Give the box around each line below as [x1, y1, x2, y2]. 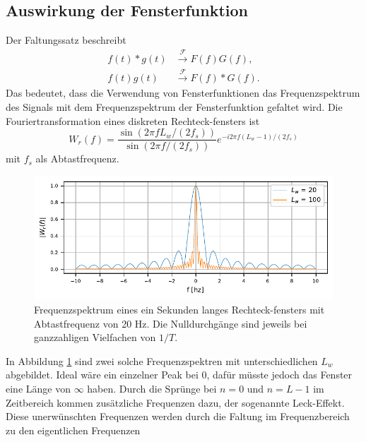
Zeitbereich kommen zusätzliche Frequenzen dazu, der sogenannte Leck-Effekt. [6, 395, 345, 410]
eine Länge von [6, 381, 71, 396]
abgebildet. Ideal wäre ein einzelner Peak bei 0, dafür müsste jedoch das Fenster [6, 367, 353, 382]
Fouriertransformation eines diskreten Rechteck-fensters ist [6, 113, 260, 128]
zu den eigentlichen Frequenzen [6, 422, 141, 437]
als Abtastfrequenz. [35, 151, 119, 166]
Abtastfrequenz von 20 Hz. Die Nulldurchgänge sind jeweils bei [34, 316, 307, 330]
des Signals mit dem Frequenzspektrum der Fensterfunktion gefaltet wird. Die [6, 100, 343, 114]
